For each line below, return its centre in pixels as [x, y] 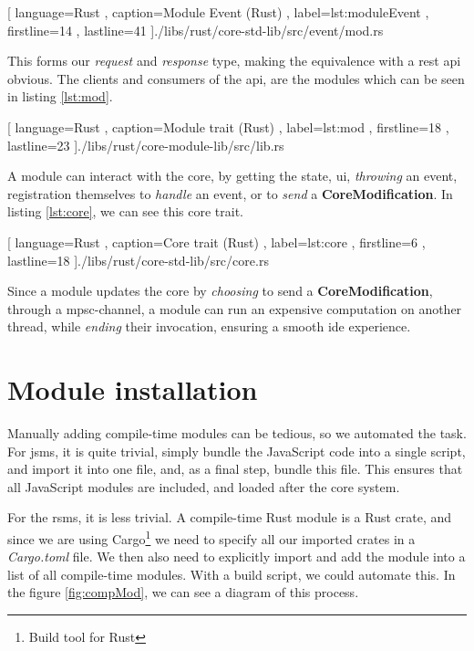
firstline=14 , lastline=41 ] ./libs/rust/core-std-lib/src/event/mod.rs [196, 30]
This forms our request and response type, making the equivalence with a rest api [234, 61]
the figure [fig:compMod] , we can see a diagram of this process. [183, 592]
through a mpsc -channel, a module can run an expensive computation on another [235, 308]
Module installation [133, 389]
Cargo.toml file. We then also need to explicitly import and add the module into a [237, 556]
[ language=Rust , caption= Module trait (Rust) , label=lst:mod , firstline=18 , [228, 126]
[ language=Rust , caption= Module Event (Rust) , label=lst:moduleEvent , [218, 12]
